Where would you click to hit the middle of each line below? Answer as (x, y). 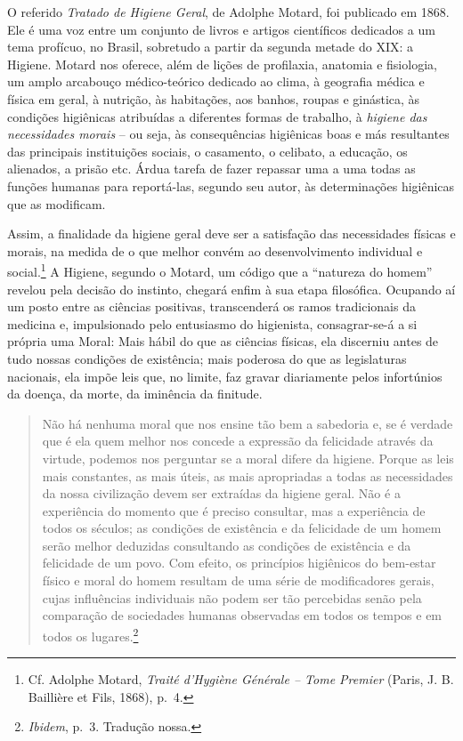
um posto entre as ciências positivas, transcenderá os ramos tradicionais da (211, 306)
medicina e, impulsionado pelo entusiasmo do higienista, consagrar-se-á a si (212, 323)
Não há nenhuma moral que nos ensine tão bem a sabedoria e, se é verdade (248, 423)
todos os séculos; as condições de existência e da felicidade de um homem (242, 528)
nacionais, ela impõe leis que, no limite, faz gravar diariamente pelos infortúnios (225, 376)
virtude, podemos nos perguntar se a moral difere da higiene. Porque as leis (248, 458)
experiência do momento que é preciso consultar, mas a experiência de (234, 510)
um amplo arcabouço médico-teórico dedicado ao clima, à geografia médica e (216, 81)
